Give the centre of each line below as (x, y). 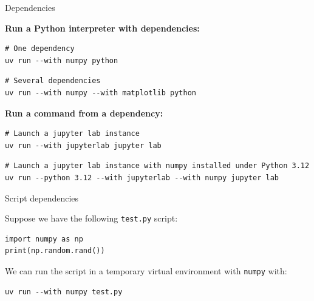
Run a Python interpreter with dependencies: (102, 28)
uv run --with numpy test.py (64, 292)
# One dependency (40, 49)
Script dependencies (42, 198)
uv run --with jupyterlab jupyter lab (83, 145)
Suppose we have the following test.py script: (91, 218)
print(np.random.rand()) (55, 251)
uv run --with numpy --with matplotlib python (101, 93)
